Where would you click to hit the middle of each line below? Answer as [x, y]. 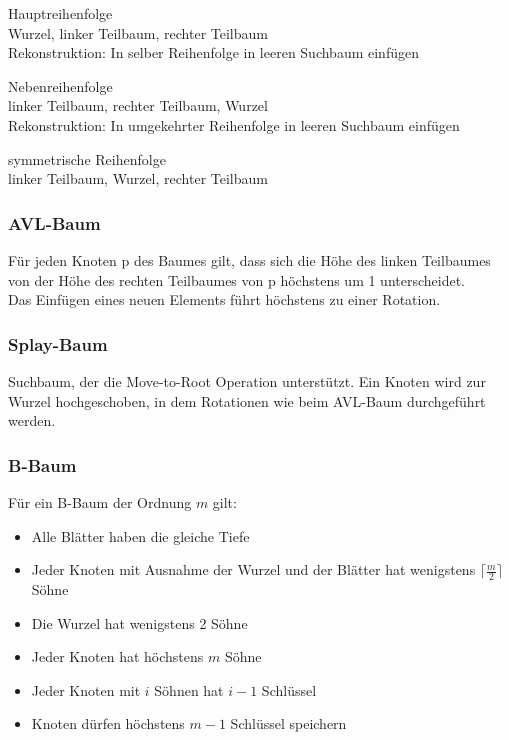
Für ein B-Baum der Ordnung [100, 501]
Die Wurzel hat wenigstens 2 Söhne [139, 622]
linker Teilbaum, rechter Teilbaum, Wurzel [138, 105]
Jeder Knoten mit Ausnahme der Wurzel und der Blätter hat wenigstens [253, 569]
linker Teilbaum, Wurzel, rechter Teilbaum [138, 178]
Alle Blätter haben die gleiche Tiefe [140, 535]
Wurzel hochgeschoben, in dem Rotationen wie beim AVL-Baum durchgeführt [247, 400]
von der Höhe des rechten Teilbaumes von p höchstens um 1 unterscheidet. [237, 279]
